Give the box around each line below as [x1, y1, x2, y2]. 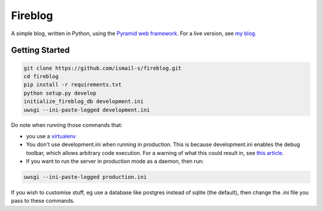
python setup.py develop [23, 89, 97, 97]
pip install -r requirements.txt [23, 81, 122, 88]
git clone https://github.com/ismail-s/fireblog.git [23, 64, 182, 72]
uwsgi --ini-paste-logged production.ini [23, 173, 147, 181]
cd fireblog [23, 73, 59, 80]
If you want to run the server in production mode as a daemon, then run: [26, 158, 204, 165]
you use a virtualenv [26, 132, 76, 139]
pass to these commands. [11, 197, 75, 204]
